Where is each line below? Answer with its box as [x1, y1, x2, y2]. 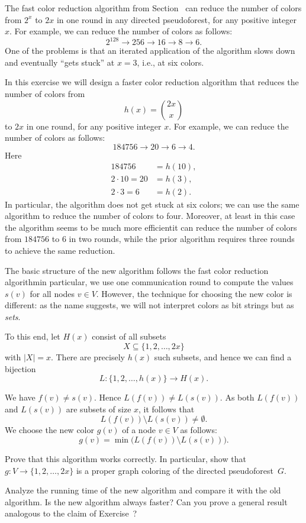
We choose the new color [5, 424, 94, 436]
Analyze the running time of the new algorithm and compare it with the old [5, 484, 281, 496]
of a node [122, 424, 156, 436]
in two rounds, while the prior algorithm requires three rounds [69, 233, 295, 245]
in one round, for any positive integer [26, 120, 162, 132]
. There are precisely [50, 351, 125, 363]
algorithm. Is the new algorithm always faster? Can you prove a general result [5, 495, 288, 508]
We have [5, 391, 36, 403]
